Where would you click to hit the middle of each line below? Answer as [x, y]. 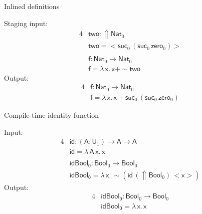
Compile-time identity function [52, 115]
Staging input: [26, 23]
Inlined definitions [32, 6]
